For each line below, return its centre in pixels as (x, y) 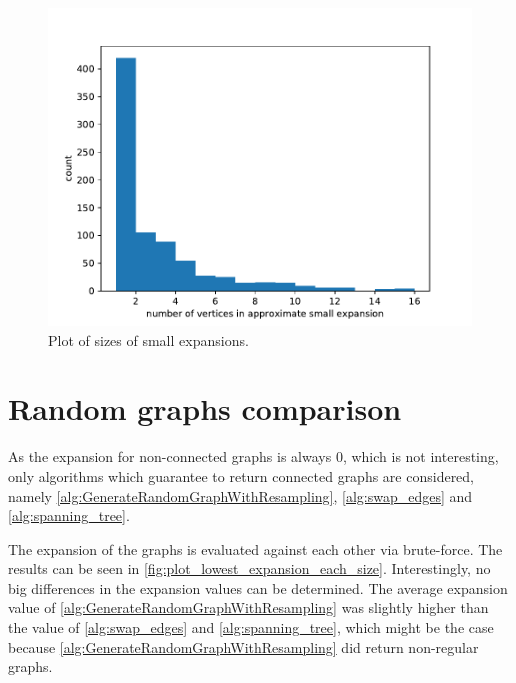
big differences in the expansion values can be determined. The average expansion (258, 587)
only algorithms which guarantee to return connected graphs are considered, (241, 475)
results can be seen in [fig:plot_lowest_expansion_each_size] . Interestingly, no (249, 568)
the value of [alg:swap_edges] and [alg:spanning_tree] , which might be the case (251, 627)
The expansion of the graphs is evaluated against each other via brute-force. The (255, 548)
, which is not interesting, (420, 456)
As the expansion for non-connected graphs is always (170, 456)
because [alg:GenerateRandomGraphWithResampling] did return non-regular (243, 646)
